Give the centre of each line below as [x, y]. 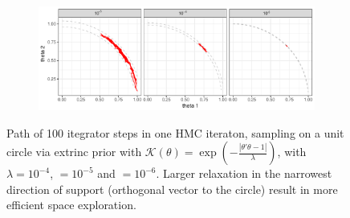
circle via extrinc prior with [74, 152]
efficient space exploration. [71, 205]
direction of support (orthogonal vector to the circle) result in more [172, 189]
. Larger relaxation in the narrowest [244, 173]
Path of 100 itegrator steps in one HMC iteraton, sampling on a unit [175, 132]
